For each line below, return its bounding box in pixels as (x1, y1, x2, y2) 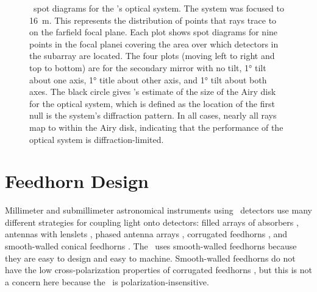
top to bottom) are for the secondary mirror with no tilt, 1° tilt (29, 61, 266, 74)
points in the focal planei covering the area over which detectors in (29, 37, 279, 50)
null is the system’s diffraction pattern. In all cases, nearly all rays (29, 109, 277, 122)
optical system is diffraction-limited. (29, 133, 164, 145)
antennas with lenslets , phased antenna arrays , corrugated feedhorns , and (5, 228, 288, 240)
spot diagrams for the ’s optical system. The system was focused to (33, 2, 284, 14)
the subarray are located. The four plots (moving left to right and (29, 49, 275, 62)
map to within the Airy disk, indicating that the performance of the (29, 120, 283, 133)
